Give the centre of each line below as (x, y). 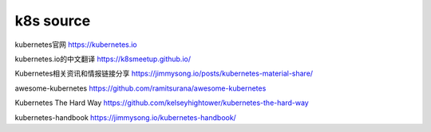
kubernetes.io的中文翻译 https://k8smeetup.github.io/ (103, 59)
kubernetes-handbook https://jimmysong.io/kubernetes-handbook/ (126, 117)
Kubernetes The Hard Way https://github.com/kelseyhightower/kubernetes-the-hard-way (162, 103)
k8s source (53, 21)
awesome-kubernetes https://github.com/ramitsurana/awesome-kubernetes (140, 88)
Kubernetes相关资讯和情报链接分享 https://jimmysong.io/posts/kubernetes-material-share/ (164, 74)
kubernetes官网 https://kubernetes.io (76, 45)
